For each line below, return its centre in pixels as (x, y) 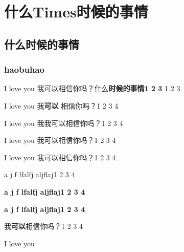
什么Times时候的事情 (76, 12)
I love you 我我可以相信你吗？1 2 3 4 (64, 123)
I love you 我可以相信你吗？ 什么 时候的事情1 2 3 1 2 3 (92, 88)
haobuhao (24, 69)
